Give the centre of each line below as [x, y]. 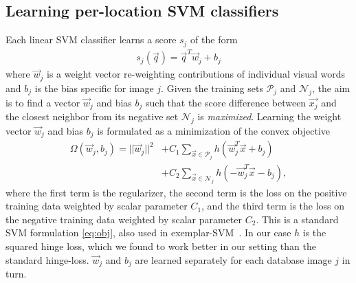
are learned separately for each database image [233, 259]
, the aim [331, 88]
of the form [214, 39]
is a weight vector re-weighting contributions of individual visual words [196, 74]
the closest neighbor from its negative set [92, 116]
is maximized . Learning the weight [269, 116]
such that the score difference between [226, 102]
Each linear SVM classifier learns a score [91, 39]
